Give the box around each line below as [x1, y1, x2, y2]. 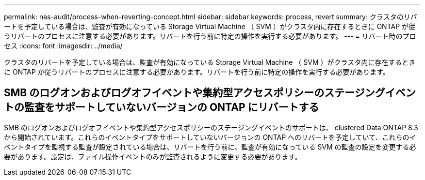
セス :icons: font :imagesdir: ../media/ [4, 42, 123, 50]
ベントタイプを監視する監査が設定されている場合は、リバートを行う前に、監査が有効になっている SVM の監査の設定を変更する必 [4, 142, 416, 151]
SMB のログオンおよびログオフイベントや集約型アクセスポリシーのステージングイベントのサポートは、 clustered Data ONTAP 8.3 [4, 123, 418, 132]
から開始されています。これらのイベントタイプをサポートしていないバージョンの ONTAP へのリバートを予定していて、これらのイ [4, 133, 416, 141]
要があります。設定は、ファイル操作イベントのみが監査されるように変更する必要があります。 [4, 152, 302, 161]
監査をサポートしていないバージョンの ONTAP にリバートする [24, 101, 319, 114]
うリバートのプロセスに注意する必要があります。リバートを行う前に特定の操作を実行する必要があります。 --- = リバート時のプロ [4, 32, 416, 40]
